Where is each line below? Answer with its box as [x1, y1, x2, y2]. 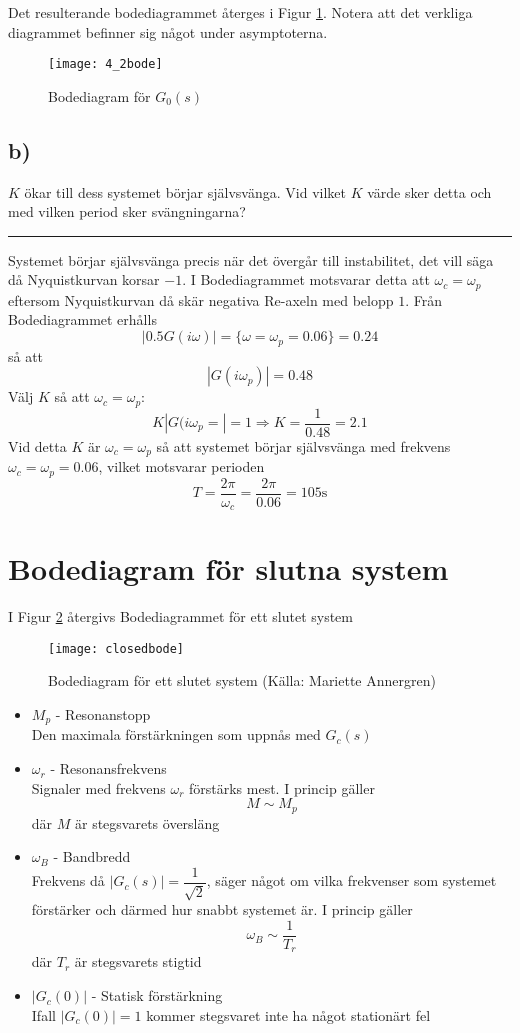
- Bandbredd [53, 846, 131, 867]
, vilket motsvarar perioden [98, 456, 265, 477]
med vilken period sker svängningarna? [8, 201, 246, 222]
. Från [405, 289, 443, 310]
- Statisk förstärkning [91, 985, 223, 1006]
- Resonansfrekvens [50, 758, 167, 779]
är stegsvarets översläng [74, 812, 220, 833]
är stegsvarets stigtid [74, 951, 202, 972]
